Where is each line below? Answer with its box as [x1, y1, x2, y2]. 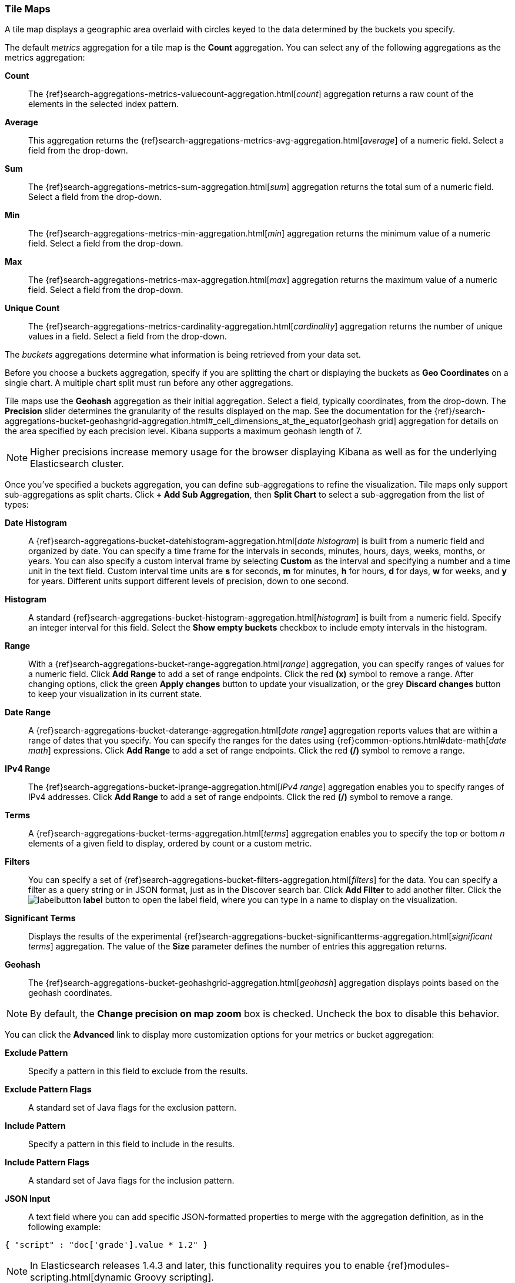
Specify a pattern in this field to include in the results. [28, 1139, 235, 1149]
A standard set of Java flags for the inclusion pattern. [28, 1175, 235, 1186]
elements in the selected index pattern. [28, 99, 179, 109]
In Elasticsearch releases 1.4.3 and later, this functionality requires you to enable [30, 1259, 384, 1272]
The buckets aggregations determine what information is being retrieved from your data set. [5, 349, 361, 360]
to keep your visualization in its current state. [28, 689, 202, 699]
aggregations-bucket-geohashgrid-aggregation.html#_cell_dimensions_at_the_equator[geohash [5, 416, 376, 426]
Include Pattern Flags [5, 1157, 89, 1168]
